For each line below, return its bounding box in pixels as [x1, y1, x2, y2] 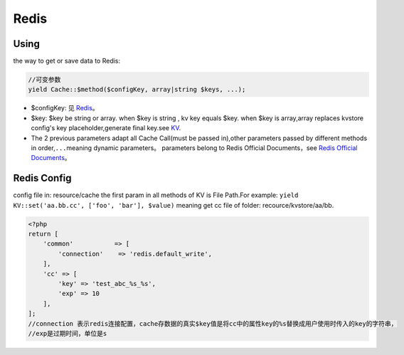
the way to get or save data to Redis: [13, 57, 121, 65]
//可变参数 [28, 75, 61, 84]
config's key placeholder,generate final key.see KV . [31, 124, 181, 132]
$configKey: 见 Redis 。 [31, 104, 99, 112]
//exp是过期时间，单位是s [28, 329, 107, 337]
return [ [28, 230, 59, 238]
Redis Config [13, 172, 72, 184]
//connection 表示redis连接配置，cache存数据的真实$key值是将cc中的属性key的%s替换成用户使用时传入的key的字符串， [28, 319, 398, 327]
